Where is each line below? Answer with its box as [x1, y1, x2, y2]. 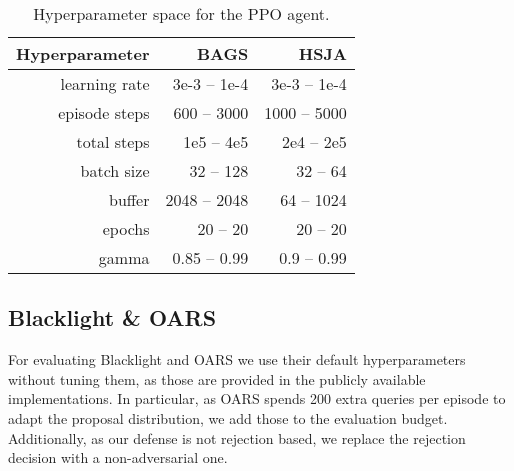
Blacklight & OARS [8, 302, 217, 333]
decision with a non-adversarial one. [8, 447, 228, 468]
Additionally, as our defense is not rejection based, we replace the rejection [8, 427, 466, 448]
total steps [76, 130, 150, 153]
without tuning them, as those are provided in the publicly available [8, 368, 426, 389]
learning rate [60, 72, 150, 95]
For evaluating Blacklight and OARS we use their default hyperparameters [8, 349, 466, 370]
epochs [102, 217, 150, 240]
